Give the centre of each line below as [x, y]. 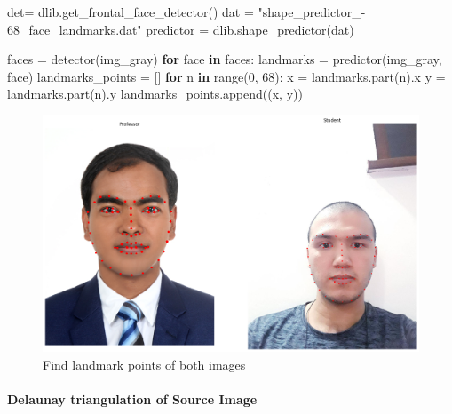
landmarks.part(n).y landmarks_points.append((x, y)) [155, 94]
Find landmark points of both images [144, 364]
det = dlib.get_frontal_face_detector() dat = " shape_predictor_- [186, 12]
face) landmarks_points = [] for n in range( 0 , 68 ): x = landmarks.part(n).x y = [226, 76]
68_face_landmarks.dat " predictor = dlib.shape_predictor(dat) [181, 29]
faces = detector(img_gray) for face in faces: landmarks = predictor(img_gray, [225, 59]
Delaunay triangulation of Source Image [132, 398]
